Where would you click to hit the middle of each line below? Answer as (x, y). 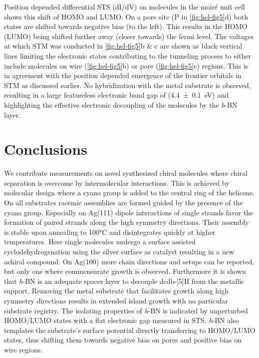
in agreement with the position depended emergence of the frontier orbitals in (123, 75)
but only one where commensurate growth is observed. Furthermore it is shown (125, 271)
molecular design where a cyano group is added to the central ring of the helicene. (129, 193)
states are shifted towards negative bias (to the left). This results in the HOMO (126, 26)
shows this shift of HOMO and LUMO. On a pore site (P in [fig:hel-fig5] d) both (126, 16)
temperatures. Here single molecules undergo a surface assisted (100, 242)
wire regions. (23, 349)
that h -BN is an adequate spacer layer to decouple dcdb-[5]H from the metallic (124, 281)
